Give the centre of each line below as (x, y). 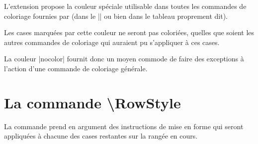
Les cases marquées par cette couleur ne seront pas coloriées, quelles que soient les (129, 32)
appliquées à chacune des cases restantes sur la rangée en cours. (101, 136)
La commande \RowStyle (92, 102)
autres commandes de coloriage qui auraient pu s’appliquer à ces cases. (112, 42)
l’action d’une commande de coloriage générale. (76, 68)
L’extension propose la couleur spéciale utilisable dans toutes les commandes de (125, 6)
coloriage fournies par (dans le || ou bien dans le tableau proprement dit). (116, 16)
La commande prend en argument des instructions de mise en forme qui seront (124, 126)
